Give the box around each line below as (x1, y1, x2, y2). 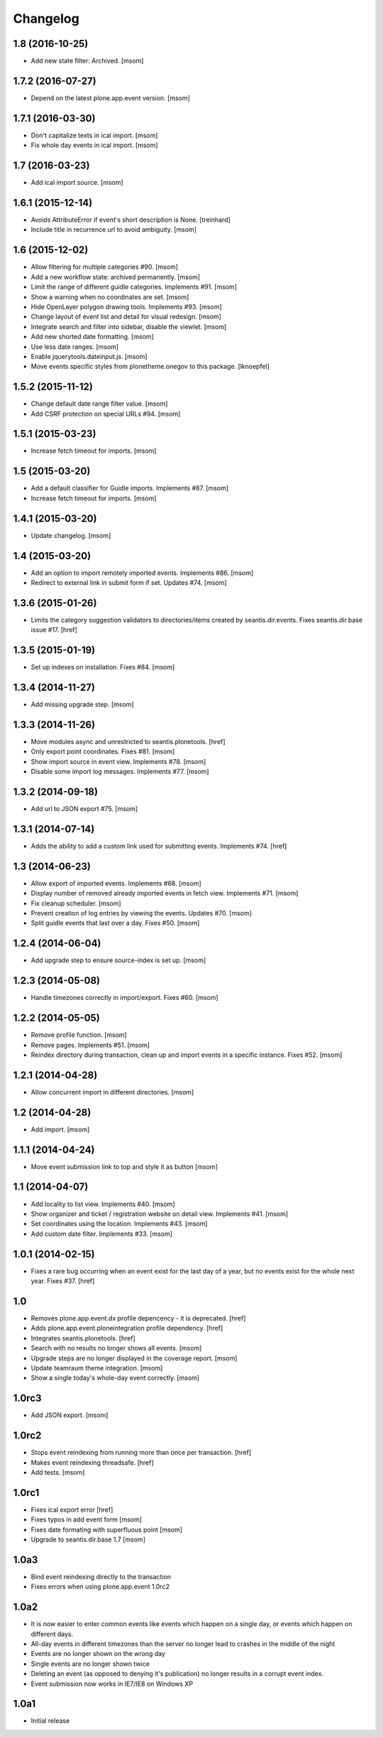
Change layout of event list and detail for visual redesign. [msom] (30, 313, 221, 321)
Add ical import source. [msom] (30, 178, 123, 187)
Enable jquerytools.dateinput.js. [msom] (30, 352, 148, 360)
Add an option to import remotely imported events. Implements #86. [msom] (30, 569, 254, 577)
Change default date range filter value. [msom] (30, 399, 168, 408)
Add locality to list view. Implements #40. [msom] (30, 1200, 175, 1208)
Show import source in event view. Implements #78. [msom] (30, 757, 206, 765)
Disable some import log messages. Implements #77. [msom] (30, 768, 209, 776)
